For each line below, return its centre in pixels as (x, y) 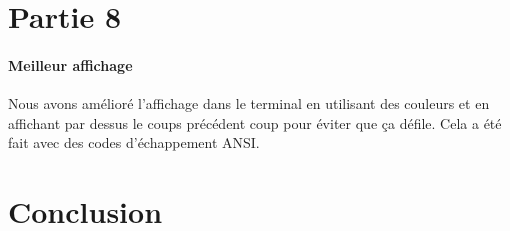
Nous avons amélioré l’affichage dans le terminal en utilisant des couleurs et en (249, 103)
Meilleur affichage (70, 64)
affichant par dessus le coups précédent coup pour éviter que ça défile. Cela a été (255, 122)
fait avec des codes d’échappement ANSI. (134, 142)
